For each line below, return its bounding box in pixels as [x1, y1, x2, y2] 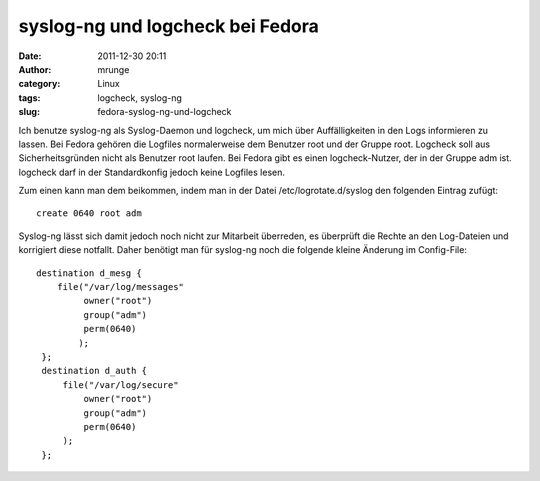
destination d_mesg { [36, 267, 142, 279]
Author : [18, 63, 52, 75]
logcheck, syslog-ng [97, 91, 182, 104]
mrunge [97, 63, 130, 75]
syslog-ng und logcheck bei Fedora [18, 15, 320, 37]
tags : [18, 91, 41, 104]
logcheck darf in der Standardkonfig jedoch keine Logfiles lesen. [18, 166, 285, 178]
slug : [18, 106, 40, 118]
